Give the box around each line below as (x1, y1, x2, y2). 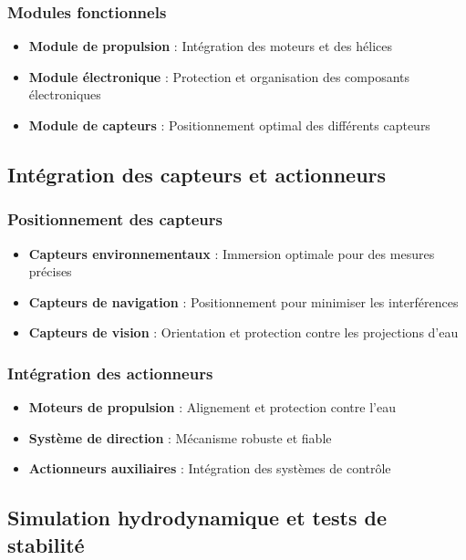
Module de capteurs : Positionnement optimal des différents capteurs (28, 116, 430, 134)
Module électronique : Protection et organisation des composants (28, 67, 410, 86)
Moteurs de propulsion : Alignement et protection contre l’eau (28, 398, 396, 417)
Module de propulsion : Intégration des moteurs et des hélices (28, 36, 392, 56)
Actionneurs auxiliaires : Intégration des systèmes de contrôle (28, 459, 391, 478)
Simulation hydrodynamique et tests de (7, 503, 388, 532)
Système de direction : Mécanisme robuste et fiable (28, 428, 332, 447)
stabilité (7, 530, 85, 558)
